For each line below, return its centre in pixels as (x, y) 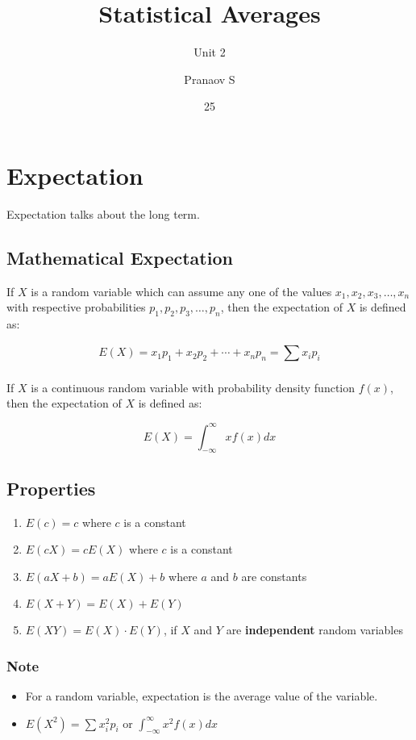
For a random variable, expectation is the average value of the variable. (202, 696)
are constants (274, 576)
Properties (51, 488)
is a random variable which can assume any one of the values (181, 291)
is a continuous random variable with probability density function (193, 387)
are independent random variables (314, 630)
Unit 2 (210, 52)
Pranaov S (210, 79)
